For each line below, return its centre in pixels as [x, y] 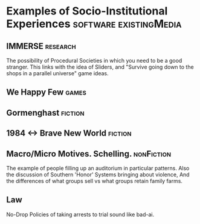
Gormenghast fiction [45, 113]
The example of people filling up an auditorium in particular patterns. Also [98, 168]
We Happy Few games [46, 92]
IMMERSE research [41, 46]
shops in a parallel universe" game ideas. [57, 73]
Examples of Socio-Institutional [87, 11]
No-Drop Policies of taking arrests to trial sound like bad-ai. [80, 214]
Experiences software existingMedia [94, 24]
